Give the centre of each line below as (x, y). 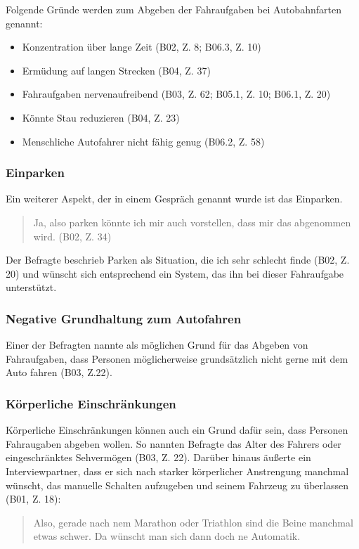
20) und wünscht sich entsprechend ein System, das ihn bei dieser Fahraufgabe (175, 273)
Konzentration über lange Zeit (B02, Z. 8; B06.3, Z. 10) (142, 47)
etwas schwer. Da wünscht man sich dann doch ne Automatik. (167, 536)
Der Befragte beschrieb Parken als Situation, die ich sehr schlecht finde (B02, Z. (178, 260)
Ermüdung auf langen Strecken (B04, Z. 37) (116, 70)
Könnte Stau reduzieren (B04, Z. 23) (101, 117)
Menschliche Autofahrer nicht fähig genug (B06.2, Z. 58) (143, 141)
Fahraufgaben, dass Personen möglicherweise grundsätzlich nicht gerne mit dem (177, 358)
